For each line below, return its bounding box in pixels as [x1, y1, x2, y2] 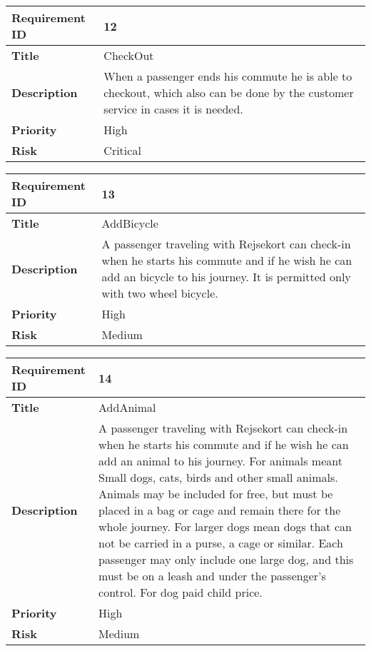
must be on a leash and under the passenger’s [98, 567, 326, 584]
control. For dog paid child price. [98, 584, 263, 600]
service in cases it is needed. [103, 101, 243, 117]
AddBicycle [101, 215, 158, 231]
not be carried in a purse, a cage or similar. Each [98, 535, 343, 551]
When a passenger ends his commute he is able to [103, 68, 352, 84]
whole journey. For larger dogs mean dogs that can [98, 518, 352, 535]
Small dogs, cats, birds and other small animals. [98, 469, 338, 485]
